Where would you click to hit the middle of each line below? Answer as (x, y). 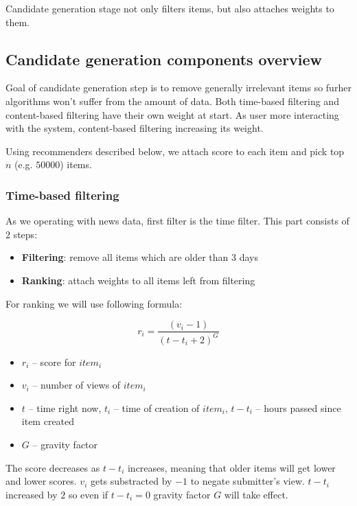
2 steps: (22, 234)
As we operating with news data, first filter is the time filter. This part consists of (177, 221)
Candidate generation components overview (164, 59)
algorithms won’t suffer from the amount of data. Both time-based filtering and (172, 101)
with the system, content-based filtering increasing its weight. (135, 128)
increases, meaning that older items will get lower (231, 467)
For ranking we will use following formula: (94, 303)
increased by (32, 494)
